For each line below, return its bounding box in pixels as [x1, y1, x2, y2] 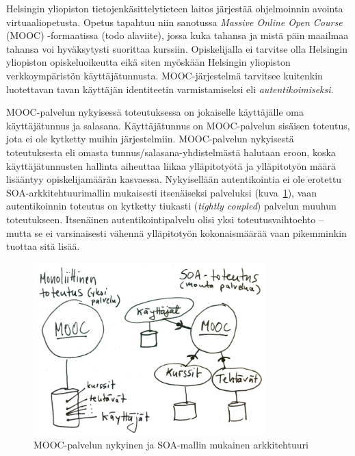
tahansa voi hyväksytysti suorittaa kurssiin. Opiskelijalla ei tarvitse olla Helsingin [6, 41, 348, 55]
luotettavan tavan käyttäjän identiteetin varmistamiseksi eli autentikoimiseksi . [6, 81, 334, 96]
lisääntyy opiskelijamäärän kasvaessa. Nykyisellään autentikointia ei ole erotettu [6, 172, 342, 186]
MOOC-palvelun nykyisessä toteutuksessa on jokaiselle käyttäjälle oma [6, 105, 304, 119]
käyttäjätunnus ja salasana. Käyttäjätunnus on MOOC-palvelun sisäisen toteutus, [6, 118, 350, 132]
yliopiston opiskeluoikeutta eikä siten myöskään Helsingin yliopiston [6, 55, 291, 69]
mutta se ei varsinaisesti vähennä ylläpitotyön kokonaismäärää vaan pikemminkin [6, 225, 347, 240]
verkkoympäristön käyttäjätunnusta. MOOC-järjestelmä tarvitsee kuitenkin [6, 68, 323, 82]
